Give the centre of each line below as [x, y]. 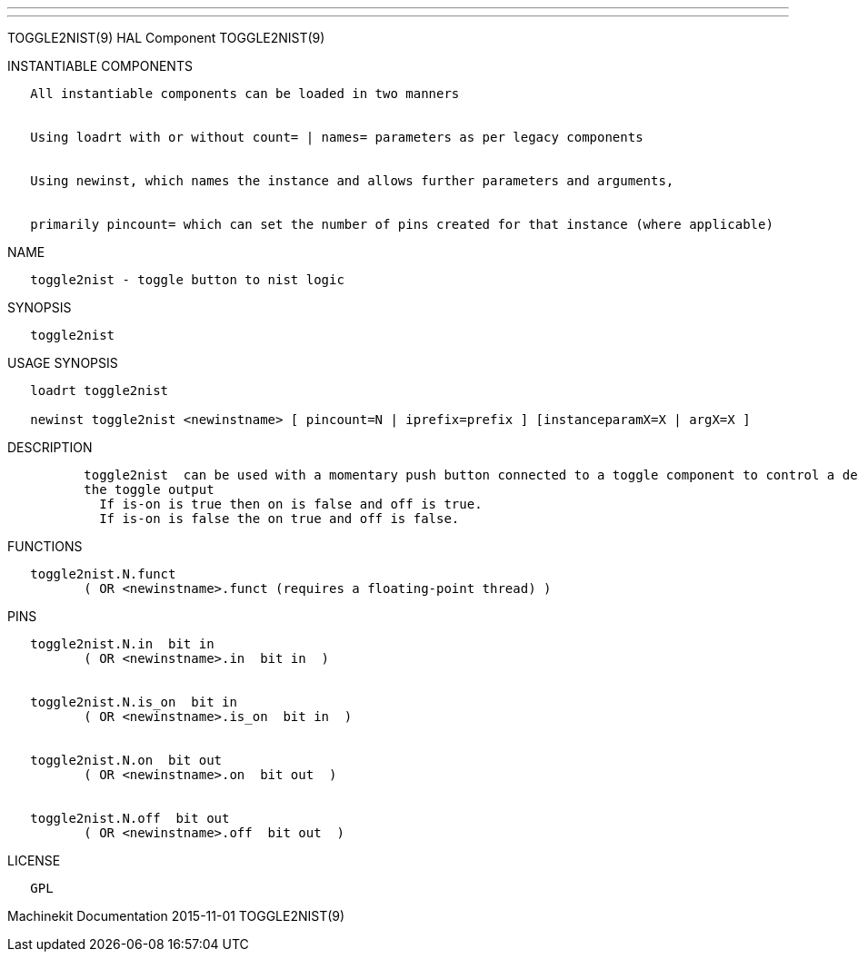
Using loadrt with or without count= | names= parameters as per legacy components [337, 137]
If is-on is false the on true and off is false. [279, 519]
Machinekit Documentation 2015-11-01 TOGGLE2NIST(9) [176, 916]
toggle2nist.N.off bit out [130, 818]
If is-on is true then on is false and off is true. [291, 504]
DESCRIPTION [50, 447]
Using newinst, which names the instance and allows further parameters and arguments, [352, 181]
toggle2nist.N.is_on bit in [134, 702]
